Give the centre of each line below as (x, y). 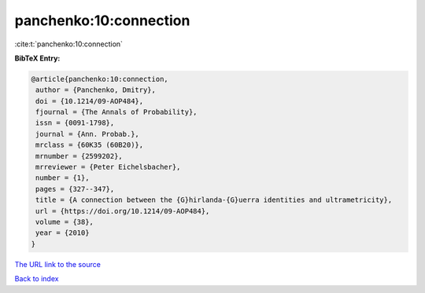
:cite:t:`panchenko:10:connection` (69, 44)
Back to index (37, 279)
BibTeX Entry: (37, 58)
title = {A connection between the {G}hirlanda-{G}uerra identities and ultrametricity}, (214, 200)
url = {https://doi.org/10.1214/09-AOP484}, (123, 211)
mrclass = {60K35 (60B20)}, (90, 145)
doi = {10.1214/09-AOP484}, (90, 101)
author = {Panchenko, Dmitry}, (96, 90)
